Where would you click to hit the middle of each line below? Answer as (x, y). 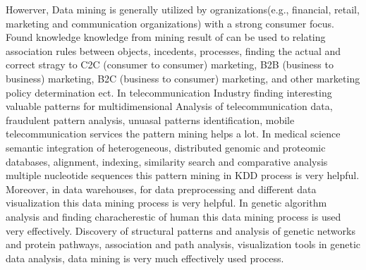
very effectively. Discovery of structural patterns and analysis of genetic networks (181, 230)
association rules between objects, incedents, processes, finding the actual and (173, 50)
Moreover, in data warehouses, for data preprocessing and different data (161, 189)
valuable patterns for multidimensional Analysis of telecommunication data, (169, 106)
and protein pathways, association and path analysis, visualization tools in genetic (183, 244)
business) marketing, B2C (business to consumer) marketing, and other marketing (183, 78)
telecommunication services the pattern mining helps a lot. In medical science (173, 134)
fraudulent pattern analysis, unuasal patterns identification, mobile (150, 119)
